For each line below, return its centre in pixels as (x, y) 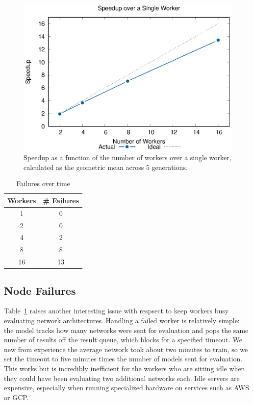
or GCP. (16, 397)
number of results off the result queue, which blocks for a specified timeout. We (123, 340)
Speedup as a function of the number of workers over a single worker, (127, 157)
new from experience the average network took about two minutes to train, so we (126, 349)
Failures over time (43, 183)
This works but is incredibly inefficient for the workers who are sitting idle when (125, 368)
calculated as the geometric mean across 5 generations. (106, 167)
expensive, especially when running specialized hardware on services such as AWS (127, 388)
